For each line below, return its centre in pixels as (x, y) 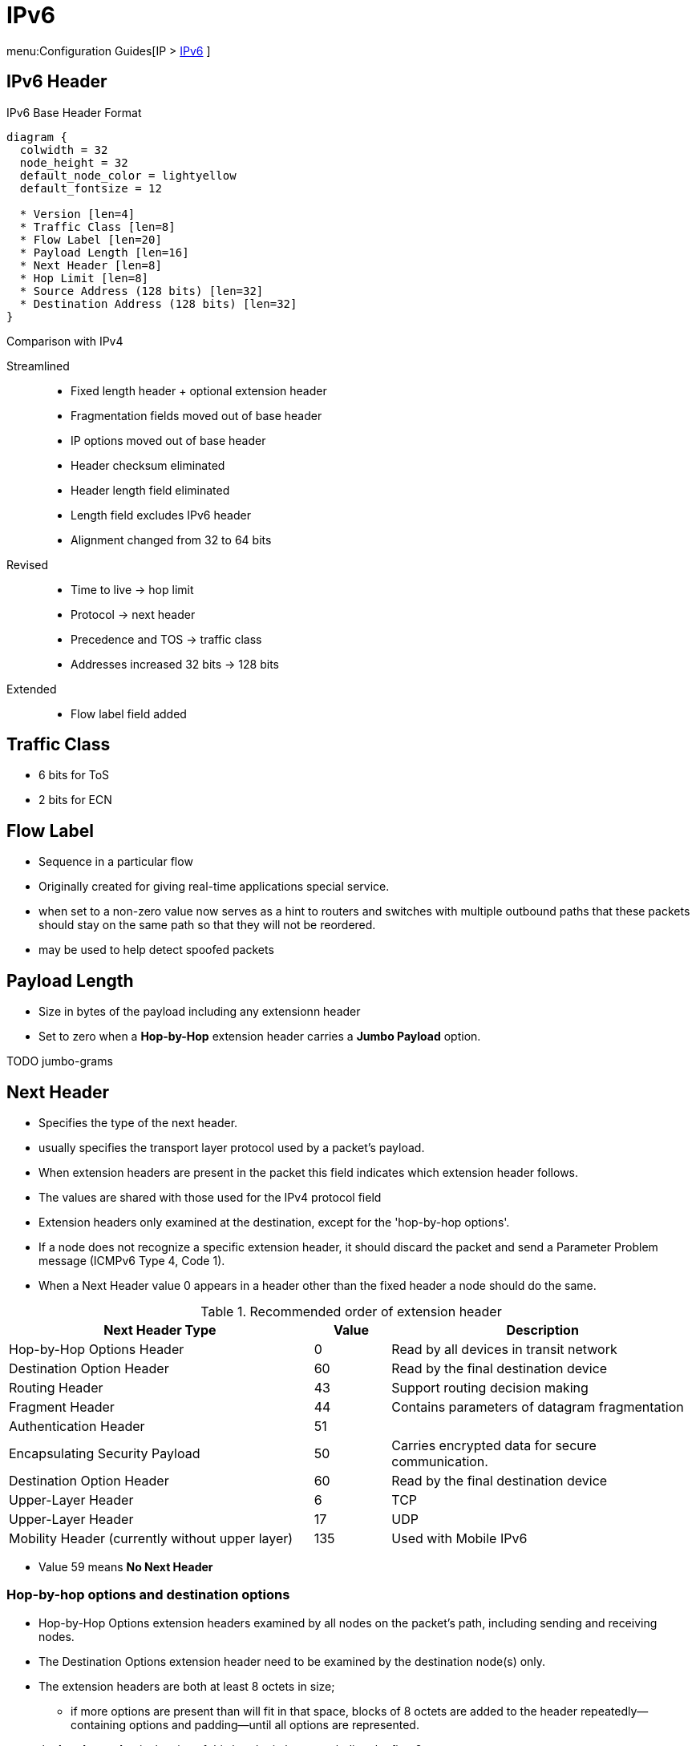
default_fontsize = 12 (91, 188)
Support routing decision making (490, 1387)
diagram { (37, 137)
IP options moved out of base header (168, 440)
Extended (32, 689)
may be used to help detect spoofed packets (156, 950)
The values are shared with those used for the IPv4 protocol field (210, 1197)
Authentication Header (77, 1426)
